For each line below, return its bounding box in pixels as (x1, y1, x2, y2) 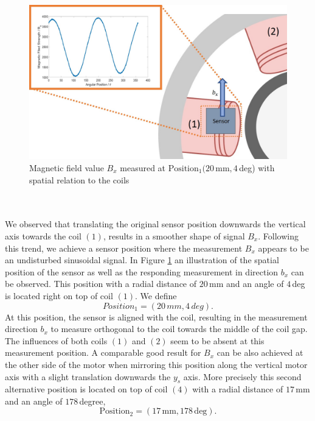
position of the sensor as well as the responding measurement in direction (5, 265, 279, 278)
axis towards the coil (5, 229, 81, 242)
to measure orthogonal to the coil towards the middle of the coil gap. (50, 322, 308, 335)
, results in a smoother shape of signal (103, 229, 245, 242)
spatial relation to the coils (29, 173, 130, 186)
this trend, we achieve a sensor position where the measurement (5, 241, 243, 254)
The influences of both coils (5, 334, 108, 347)
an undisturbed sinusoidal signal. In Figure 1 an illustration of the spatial (5, 253, 279, 266)
